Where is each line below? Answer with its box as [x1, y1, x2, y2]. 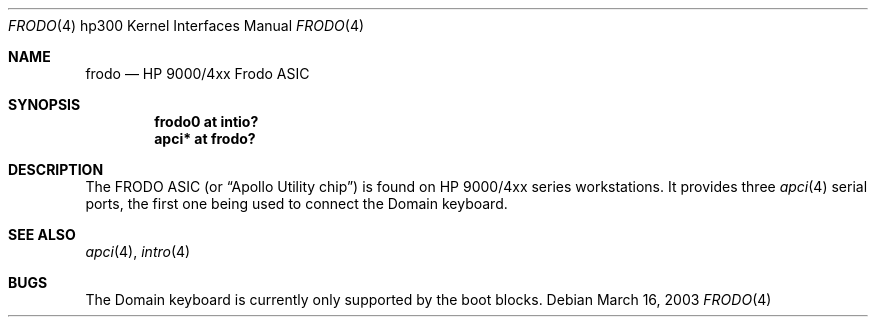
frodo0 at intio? [154, 113, 259, 130]
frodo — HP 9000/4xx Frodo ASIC [85, 65, 310, 82]
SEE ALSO [8, 226, 76, 243]
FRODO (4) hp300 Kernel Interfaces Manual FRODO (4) [8, 17, 365, 34]
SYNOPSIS [8, 96, 81, 113]
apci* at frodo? [154, 130, 256, 147]
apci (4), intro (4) [85, 243, 191, 260]
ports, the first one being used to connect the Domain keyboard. [85, 195, 508, 212]
